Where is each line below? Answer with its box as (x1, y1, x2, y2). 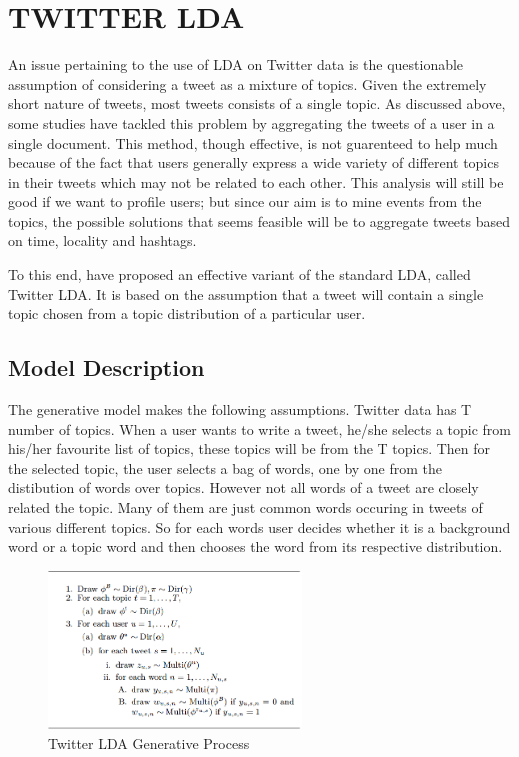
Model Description (8, 352, 205, 383)
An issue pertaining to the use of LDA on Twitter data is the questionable (8, 54, 464, 75)
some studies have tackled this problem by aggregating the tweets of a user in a (8, 112, 495, 133)
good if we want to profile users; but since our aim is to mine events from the (8, 191, 482, 212)
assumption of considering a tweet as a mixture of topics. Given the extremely (8, 73, 487, 94)
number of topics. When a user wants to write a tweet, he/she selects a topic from (8, 418, 511, 439)
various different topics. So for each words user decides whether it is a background (8, 516, 511, 537)
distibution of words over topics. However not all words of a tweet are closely (8, 477, 479, 498)
